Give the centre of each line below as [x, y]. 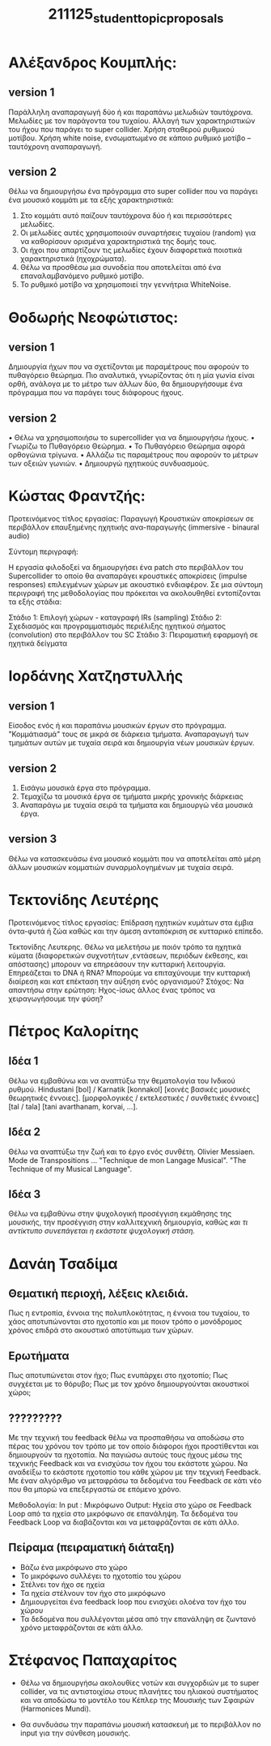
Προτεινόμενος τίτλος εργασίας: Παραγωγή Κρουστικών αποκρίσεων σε [131, 519]
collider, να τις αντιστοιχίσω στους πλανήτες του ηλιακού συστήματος [139, 1691]
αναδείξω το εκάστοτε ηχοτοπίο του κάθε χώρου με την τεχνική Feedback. [135, 1472]
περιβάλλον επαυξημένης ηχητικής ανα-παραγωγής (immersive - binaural [134, 527]
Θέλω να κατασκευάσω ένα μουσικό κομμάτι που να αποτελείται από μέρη [135, 858]
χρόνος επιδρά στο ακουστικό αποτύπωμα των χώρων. [101, 1330]
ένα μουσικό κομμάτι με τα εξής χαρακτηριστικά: [91, 200]
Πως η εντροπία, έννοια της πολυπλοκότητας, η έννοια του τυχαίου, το [129, 1313]
